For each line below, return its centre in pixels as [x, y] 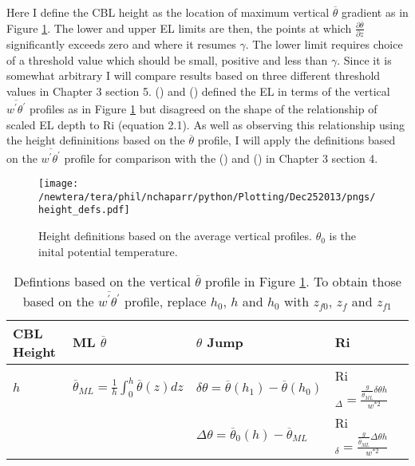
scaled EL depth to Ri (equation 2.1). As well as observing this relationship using [206, 124]
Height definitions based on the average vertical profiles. [175, 236]
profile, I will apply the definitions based [296, 140]
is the [343, 236]
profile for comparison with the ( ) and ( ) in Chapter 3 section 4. [221, 158]
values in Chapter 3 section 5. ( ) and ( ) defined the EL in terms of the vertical [198, 91]
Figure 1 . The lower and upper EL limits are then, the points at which [179, 28]
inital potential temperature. [108, 251]
